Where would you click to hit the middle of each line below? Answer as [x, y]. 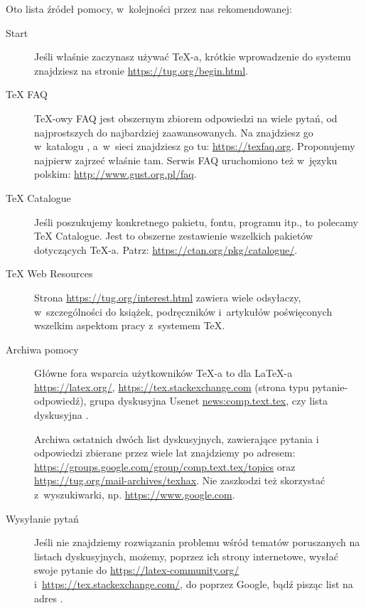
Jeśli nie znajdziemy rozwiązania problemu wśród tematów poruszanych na [197, 542]
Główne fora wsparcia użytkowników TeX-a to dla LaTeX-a [163, 373]
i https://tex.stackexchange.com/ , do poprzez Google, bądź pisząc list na [194, 584]
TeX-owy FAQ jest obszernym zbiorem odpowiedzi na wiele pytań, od [186, 118]
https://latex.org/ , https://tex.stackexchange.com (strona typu [172, 386]
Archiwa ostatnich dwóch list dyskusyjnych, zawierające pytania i [177, 438]
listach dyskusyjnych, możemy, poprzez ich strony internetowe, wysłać [186, 556]
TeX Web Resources [49, 273]
